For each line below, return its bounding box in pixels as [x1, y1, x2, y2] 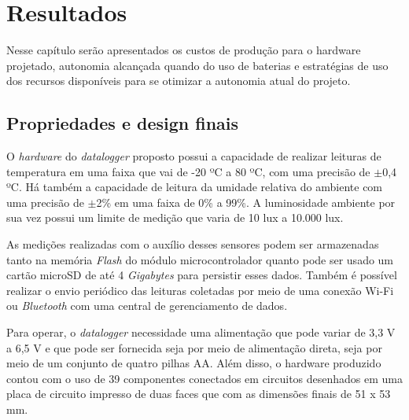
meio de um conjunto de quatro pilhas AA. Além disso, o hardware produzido [6, 355, 381, 371]
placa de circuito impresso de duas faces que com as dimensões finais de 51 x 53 [6, 385, 391, 402]
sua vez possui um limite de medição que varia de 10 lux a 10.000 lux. [6, 209, 344, 226]
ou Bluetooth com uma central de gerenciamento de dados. [6, 297, 288, 314]
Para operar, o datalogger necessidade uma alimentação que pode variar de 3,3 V [6, 324, 396, 341]
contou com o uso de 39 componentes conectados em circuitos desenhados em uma [6, 370, 403, 386]
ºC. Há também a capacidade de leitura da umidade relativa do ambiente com [6, 179, 383, 195]
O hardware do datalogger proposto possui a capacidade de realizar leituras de [6, 148, 381, 164]
